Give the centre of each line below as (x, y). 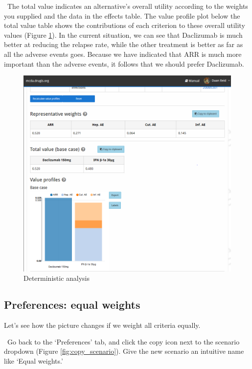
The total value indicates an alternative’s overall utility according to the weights (127, 6)
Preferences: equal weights (72, 305)
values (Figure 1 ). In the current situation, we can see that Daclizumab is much (123, 35)
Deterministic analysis (57, 278)
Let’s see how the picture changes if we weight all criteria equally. (102, 325)
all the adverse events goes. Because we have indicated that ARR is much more (123, 54)
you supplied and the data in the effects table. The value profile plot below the (122, 15)
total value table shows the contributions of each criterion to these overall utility (125, 25)
